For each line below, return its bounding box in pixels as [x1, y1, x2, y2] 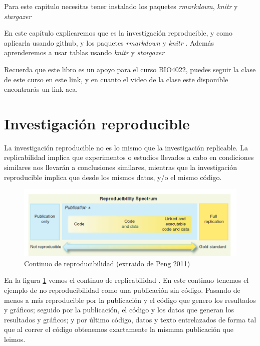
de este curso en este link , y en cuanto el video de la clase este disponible [4, 74, 228, 84]
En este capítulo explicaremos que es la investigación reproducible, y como [4, 28, 232, 38]
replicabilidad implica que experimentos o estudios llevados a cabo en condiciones [4, 152, 254, 162]
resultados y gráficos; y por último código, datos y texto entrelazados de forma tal [4, 314, 256, 324]
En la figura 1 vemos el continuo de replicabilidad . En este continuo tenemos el [4, 275, 249, 285]
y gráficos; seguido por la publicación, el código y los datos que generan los [4, 304, 234, 315]
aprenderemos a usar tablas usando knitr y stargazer [4, 47, 165, 58]
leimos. [4, 333, 26, 344]
